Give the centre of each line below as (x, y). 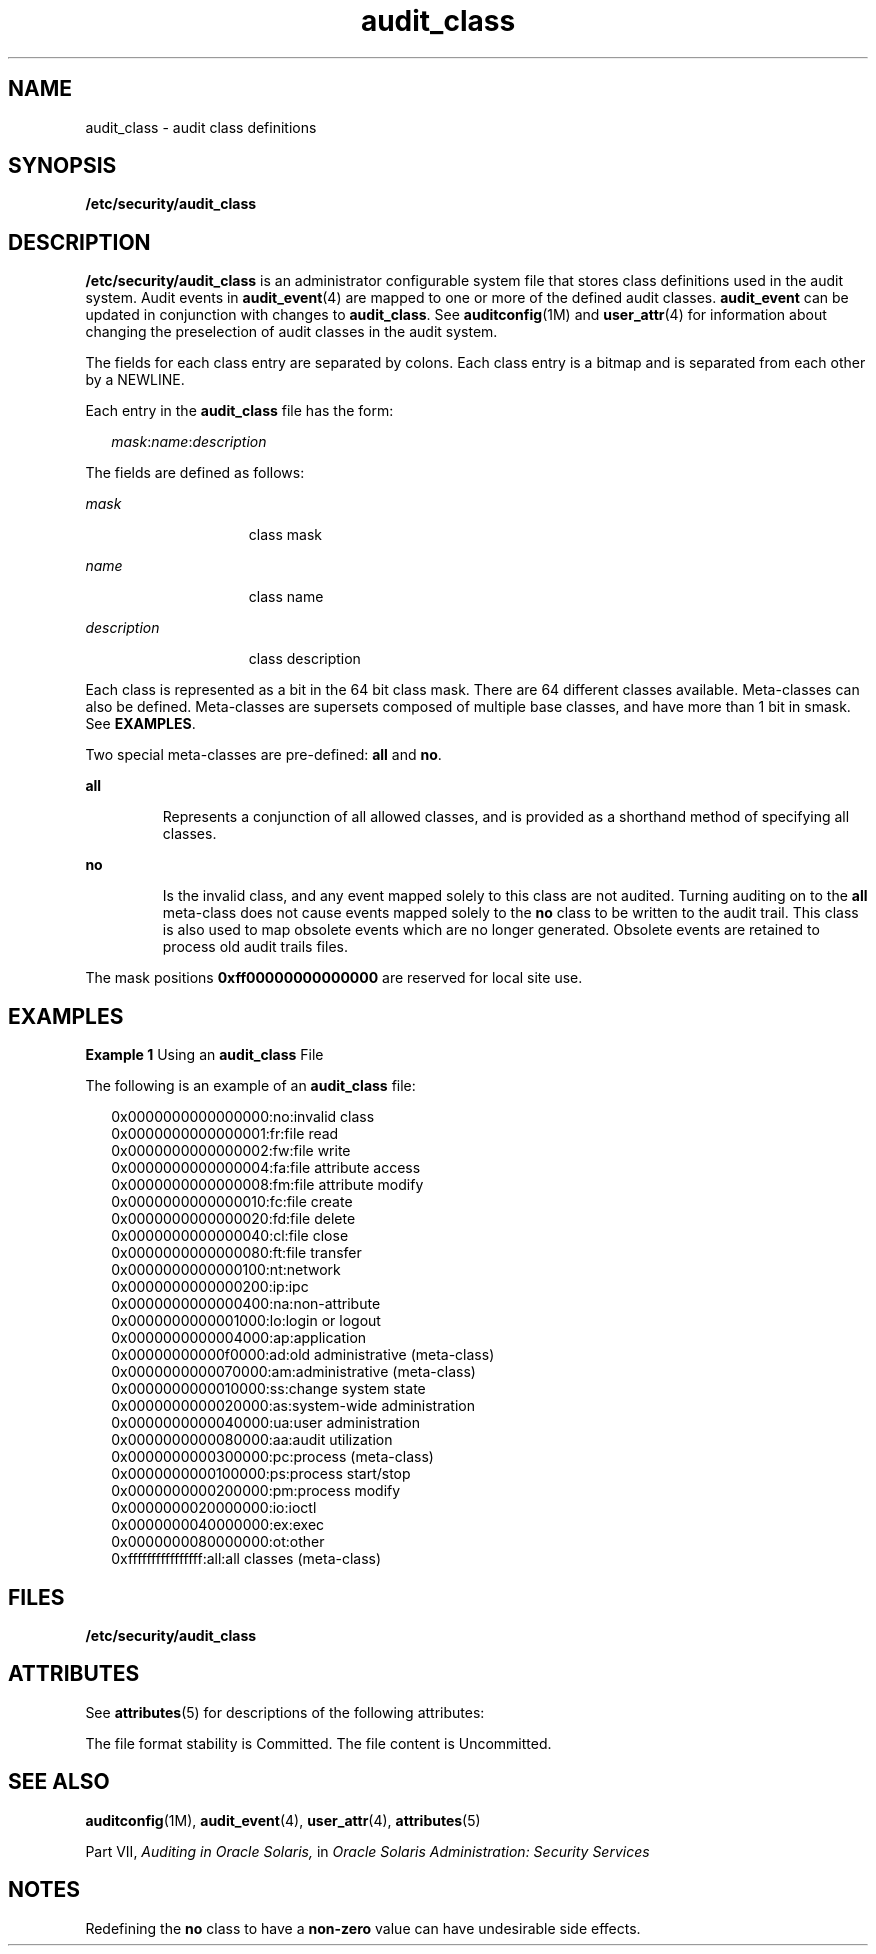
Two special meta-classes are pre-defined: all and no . (263, 755)
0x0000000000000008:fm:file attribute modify (267, 1185)
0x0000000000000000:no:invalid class (243, 1117)
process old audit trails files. (255, 947)
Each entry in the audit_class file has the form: (239, 411)
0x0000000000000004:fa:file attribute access (266, 1168)
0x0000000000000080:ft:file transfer (236, 1253)
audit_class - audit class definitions (201, 127)
